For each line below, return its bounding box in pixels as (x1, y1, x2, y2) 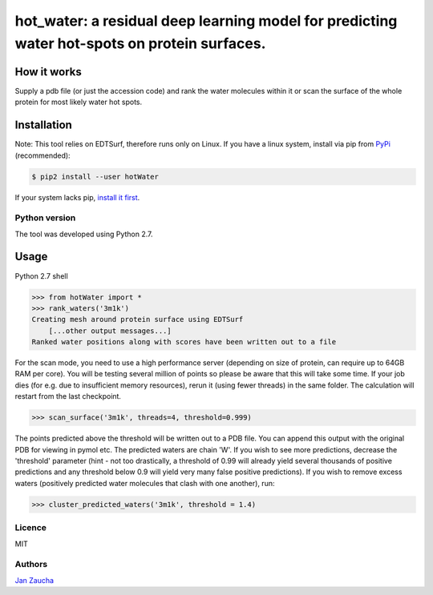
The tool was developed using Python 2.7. (14, 229, 153, 239)
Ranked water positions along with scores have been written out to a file (31, 337, 337, 347)
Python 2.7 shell (14, 271, 68, 280)
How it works (14, 65, 82, 78)
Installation (14, 119, 72, 132)
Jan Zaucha (14, 575, 55, 585)
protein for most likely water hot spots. (14, 97, 143, 107)
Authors (14, 559, 48, 570)
